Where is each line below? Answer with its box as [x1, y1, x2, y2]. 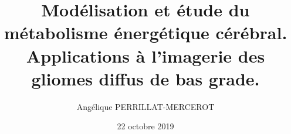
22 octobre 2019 [117, 120, 174, 132]
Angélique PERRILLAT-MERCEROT [76, 100, 215, 112]
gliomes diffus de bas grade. [31, 66, 260, 90]
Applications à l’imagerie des [26, 43, 265, 67]
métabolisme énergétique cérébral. [4, 20, 287, 44]
